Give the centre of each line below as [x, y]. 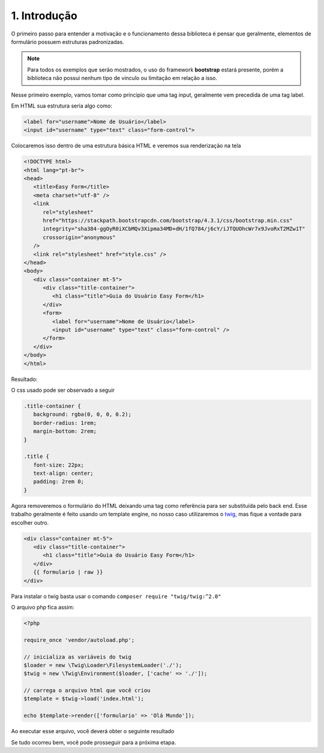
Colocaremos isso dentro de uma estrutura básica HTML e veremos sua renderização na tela [126, 146]
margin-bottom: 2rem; [65, 431]
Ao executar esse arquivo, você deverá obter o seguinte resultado [93, 731]
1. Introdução [44, 16]
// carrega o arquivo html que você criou [87, 691]
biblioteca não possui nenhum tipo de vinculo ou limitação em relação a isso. [122, 78]
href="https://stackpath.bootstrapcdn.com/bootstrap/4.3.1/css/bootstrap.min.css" [168, 220]
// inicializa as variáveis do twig [78, 657]
